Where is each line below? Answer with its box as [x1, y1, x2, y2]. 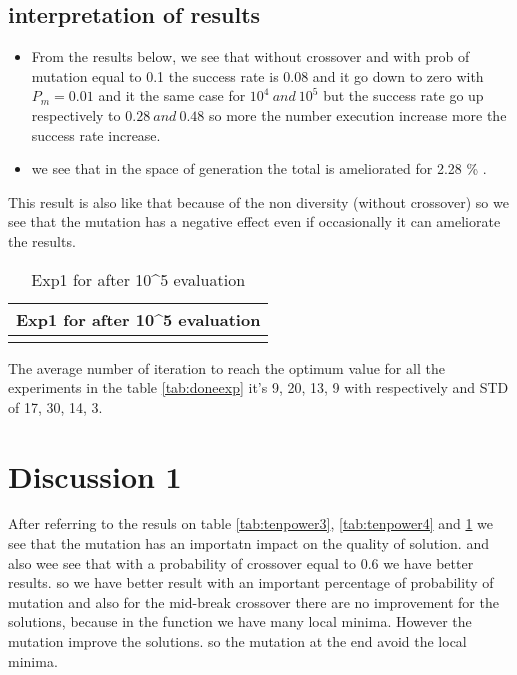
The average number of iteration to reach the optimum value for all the [8, 357, 445, 378]
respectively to [31, 104, 121, 125]
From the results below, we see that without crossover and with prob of [31, 46, 470, 67]
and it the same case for [98, 85, 246, 106]
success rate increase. [31, 124, 161, 145]
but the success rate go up [323, 85, 484, 106]
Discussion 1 [8, 455, 182, 496]
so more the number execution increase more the [208, 104, 507, 125]
